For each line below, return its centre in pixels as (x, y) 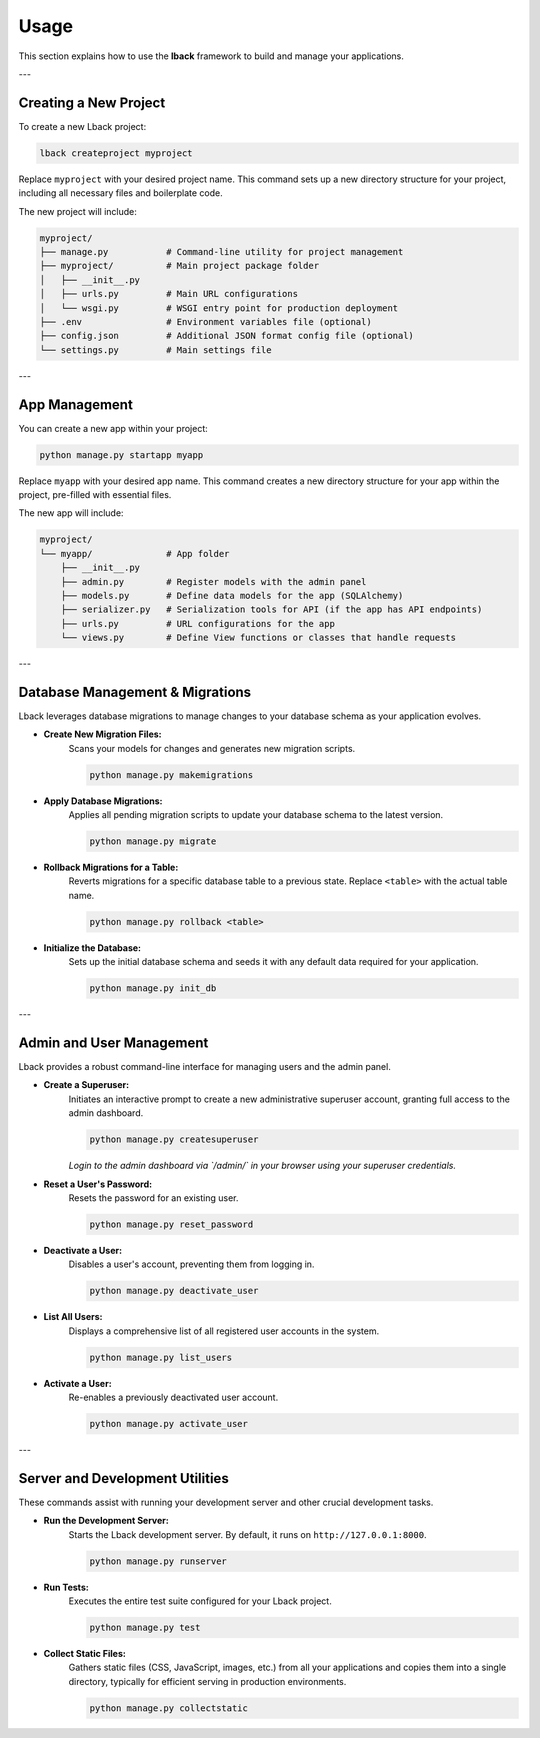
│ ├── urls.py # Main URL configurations (169, 294)
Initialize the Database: (92, 947)
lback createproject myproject (116, 153)
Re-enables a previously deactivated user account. (173, 1397)
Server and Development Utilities (123, 1478)
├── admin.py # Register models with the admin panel (213, 581)
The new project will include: (77, 211)
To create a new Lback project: (82, 126)
